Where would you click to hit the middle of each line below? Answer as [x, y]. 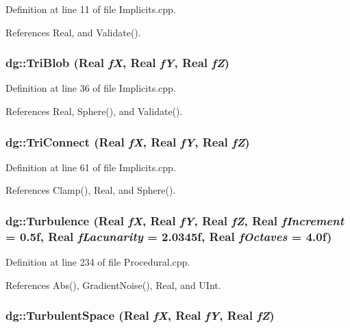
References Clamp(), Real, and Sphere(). [91, 190]
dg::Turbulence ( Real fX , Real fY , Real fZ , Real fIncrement [175, 220]
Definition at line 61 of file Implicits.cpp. [91, 167]
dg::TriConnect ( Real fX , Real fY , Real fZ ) [128, 141]
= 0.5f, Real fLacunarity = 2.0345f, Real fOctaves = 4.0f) [169, 236]
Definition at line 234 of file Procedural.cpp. [98, 262]
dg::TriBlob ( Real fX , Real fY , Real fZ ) [117, 63]
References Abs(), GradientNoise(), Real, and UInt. [113, 285]
